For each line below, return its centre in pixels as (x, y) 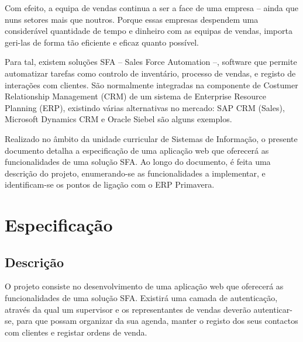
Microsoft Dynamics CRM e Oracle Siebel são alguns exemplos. (118, 119)
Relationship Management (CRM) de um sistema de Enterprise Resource (135, 96)
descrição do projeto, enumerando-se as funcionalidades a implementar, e (135, 173)
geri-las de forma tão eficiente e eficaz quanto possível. (102, 42)
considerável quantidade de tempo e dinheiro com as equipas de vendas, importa (149, 31)
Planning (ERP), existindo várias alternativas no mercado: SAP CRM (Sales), (145, 107)
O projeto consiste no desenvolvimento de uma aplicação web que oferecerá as (144, 286)
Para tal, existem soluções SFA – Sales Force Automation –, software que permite (151, 62)
